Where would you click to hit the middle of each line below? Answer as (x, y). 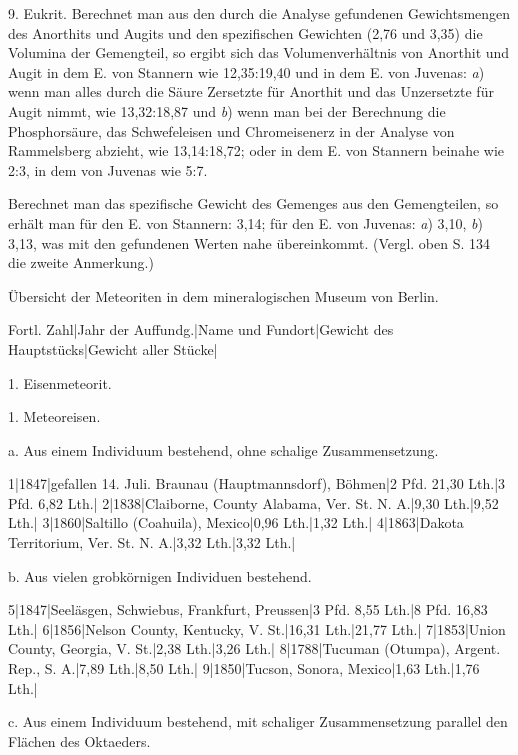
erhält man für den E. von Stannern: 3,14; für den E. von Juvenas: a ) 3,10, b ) (245, 222)
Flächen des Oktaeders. (79, 740)
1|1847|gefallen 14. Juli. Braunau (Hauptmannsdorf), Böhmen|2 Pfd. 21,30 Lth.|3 (257, 483)
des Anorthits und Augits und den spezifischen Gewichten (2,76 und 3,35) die (245, 32)
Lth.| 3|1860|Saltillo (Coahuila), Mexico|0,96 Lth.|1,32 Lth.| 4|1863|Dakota (236, 522)
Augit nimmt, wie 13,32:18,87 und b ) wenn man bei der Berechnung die (227, 110)
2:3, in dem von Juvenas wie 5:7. (108, 169)
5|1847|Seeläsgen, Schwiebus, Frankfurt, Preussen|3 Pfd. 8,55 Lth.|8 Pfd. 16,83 (248, 609)
